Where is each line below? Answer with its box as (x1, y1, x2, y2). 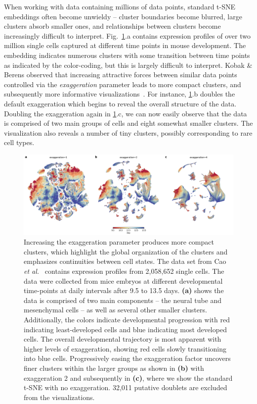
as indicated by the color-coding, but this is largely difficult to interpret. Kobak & (4, 59, 253, 70)
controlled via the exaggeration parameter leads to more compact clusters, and (4, 79, 241, 89)
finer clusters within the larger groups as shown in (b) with (24, 362, 204, 373)
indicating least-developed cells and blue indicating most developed (24, 324, 227, 334)
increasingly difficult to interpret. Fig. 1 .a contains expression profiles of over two (4, 30, 251, 41)
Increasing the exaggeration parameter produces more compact (24, 237, 214, 247)
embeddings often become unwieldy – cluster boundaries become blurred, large (4, 11, 242, 21)
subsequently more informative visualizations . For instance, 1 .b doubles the (4, 89, 235, 99)
